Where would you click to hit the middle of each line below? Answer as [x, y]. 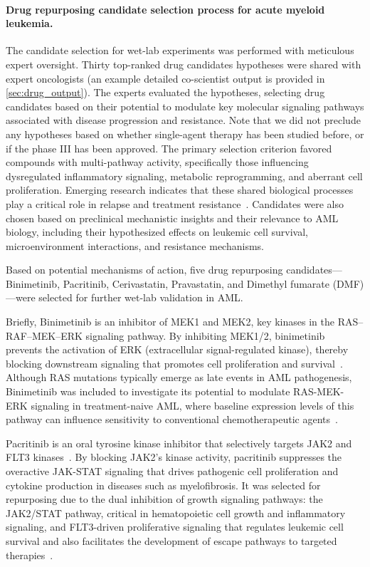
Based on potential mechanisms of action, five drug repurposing [144, 270]
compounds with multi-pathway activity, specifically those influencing [157, 162]
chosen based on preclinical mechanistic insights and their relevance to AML [172, 218]
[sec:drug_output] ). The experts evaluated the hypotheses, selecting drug [165, 92]
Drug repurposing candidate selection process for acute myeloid [165, 9]
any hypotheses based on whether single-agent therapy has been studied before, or [185, 134]
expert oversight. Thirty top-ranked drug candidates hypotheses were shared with [184, 64]
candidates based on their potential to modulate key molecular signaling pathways [185, 106]
